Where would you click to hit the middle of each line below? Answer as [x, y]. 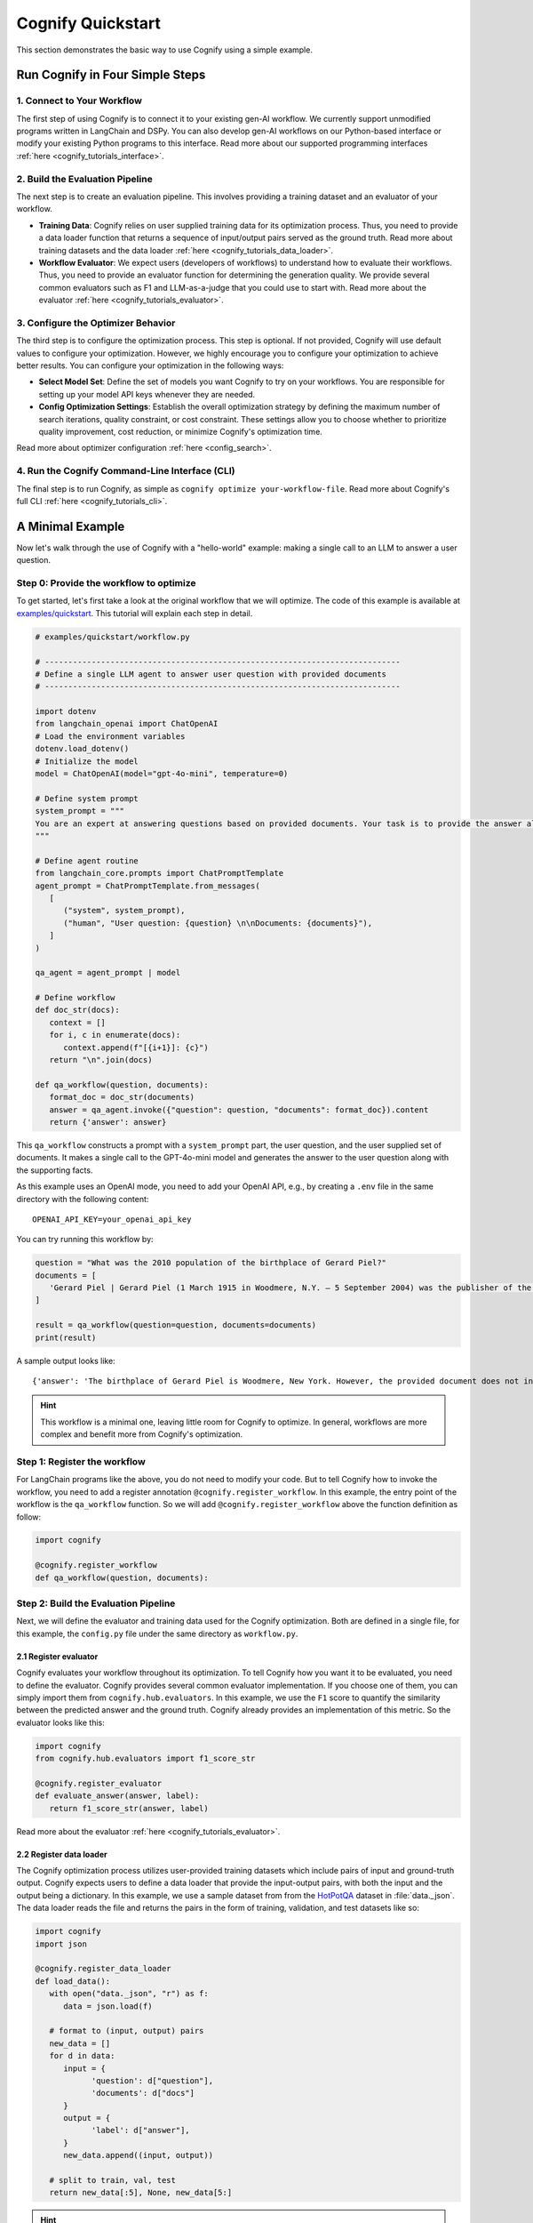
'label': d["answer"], [140, 2131]
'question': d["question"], [152, 2080]
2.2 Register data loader [62, 1854]
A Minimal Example [71, 526]
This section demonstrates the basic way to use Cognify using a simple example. [164, 50]
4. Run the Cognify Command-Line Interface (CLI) [126, 471]
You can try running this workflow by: [85, 1240]
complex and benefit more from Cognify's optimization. [142, 1434]
